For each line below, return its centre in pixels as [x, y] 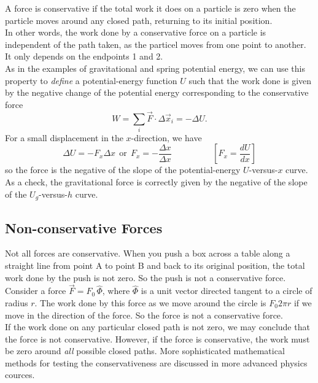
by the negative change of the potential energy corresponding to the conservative [157, 92]
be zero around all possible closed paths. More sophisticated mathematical [145, 351]
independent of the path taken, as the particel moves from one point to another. [156, 44]
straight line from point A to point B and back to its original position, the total [155, 265]
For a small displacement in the [64, 137]
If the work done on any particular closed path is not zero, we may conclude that [157, 327]
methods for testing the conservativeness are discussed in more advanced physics [156, 362]
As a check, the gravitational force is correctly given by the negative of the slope [156, 182]
